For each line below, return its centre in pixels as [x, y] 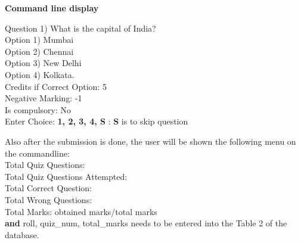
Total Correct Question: [48, 188]
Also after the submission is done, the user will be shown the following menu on [150, 141]
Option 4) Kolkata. [40, 74]
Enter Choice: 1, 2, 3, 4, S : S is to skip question [97, 121]
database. [22, 234]
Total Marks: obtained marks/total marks [81, 211]
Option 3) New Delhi [43, 63]
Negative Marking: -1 [44, 98]
